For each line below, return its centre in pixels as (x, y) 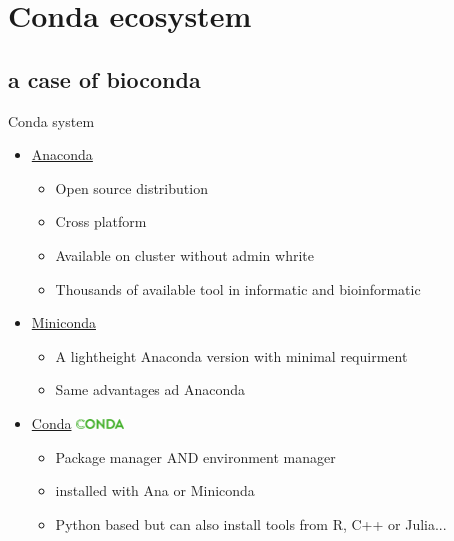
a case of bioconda (104, 78)
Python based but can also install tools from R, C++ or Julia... (251, 523)
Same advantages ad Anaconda (150, 389)
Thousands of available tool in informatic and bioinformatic (238, 288)
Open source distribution (131, 187)
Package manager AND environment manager (195, 456)
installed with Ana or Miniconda (155, 490)
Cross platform (101, 221)
